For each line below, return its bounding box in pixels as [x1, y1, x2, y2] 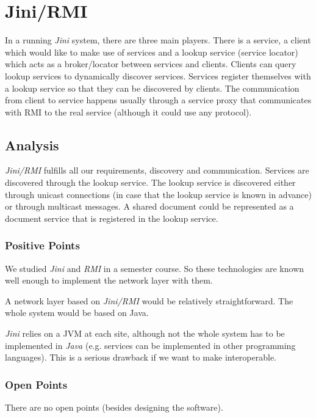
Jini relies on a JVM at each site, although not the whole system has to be [5, 327, 285, 340]
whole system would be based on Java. [5, 306, 149, 319]
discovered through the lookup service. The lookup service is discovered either [5, 176, 296, 189]
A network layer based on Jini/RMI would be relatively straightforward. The [5, 294, 293, 307]
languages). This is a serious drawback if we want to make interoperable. [5, 351, 277, 364]
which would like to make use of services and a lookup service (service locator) [5, 45, 298, 58]
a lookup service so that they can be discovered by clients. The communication [5, 81, 300, 94]
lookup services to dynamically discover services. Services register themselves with [5, 69, 311, 82]
